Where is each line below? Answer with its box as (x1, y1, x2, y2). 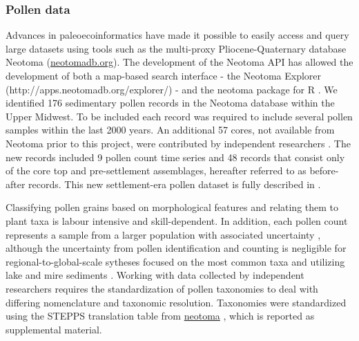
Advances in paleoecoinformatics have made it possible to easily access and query (6, 28, 349, 42)
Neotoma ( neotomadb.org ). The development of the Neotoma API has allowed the (6, 55, 353, 69)
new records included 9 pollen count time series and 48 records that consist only (6, 149, 345, 164)
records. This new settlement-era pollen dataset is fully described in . (28, 176, 321, 191)
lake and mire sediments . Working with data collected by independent (6, 268, 304, 282)
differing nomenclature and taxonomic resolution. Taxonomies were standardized (6, 295, 347, 309)
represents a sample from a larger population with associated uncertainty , (6, 227, 321, 241)
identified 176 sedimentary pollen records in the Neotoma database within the (6, 95, 335, 110)
